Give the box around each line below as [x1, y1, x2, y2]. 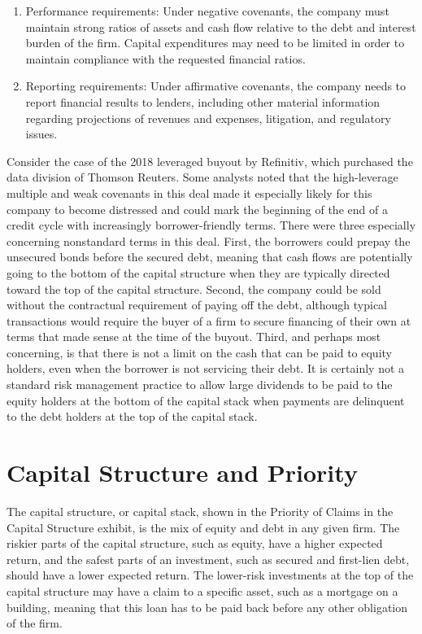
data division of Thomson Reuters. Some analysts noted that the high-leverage [7, 168, 398, 186]
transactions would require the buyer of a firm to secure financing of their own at [7, 312, 411, 329]
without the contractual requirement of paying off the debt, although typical [7, 296, 387, 313]
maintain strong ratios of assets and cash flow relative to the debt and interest [25, 18, 416, 35]
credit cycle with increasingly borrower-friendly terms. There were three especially [7, 216, 416, 234]
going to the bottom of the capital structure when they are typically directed [7, 264, 390, 281]
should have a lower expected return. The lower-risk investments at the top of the [7, 566, 414, 584]
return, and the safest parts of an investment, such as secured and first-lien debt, [7, 550, 410, 567]
